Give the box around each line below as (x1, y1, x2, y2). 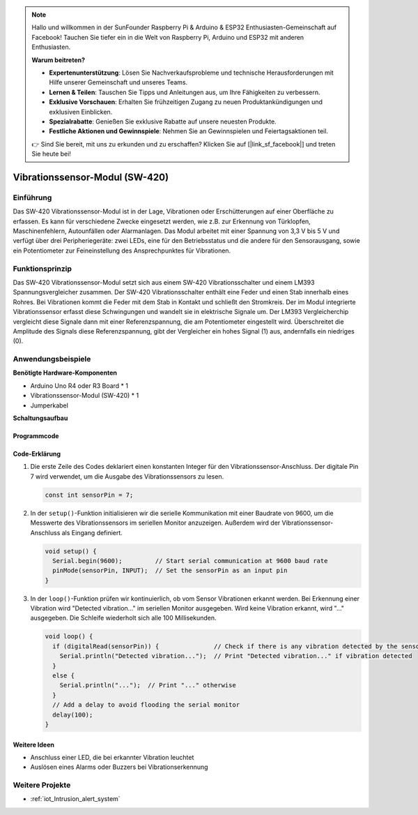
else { (52, 671, 75, 680)
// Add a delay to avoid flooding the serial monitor (52, 701, 240, 709)
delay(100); (52, 710, 93, 719)
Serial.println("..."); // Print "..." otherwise (59, 681, 236, 689)
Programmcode (13, 431, 59, 440)
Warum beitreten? (31, 56, 86, 64)
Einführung (13, 193, 52, 202)
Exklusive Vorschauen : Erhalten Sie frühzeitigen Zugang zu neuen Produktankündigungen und (49, 98, 323, 106)
